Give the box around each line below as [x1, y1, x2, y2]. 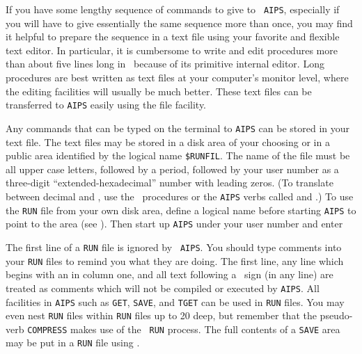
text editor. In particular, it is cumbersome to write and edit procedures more [6, 42, 338, 57]
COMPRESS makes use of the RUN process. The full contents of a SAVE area [27, 321, 340, 336]
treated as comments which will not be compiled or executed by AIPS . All [6, 280, 320, 295]
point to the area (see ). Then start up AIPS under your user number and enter [6, 216, 343, 231]
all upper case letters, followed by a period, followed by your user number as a [6, 161, 339, 176]
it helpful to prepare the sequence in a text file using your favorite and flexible [6, 29, 340, 44]
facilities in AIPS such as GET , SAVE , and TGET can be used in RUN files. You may [6, 294, 345, 309]
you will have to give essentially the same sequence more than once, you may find [6, 15, 353, 30]
